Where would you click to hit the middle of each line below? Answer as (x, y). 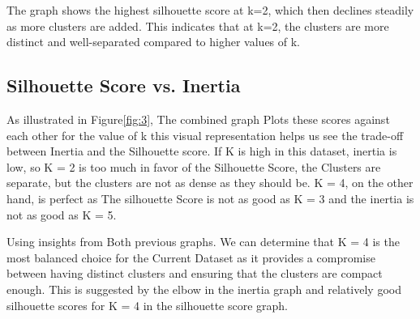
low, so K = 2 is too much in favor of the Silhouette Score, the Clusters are (194, 166)
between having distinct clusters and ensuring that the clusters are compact (195, 273)
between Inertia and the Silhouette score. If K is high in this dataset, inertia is (202, 151)
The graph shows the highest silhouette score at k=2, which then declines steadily (210, 10)
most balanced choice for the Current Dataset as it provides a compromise (191, 257)
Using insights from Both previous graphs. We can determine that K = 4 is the (203, 242)
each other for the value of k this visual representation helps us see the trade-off (205, 135)
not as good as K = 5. (62, 214)
